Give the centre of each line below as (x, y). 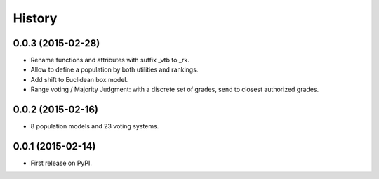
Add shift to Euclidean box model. (79, 79)
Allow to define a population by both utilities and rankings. (114, 69)
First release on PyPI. (61, 163)
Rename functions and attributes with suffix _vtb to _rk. (110, 60)
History (35, 18)
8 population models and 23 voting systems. (95, 126)
